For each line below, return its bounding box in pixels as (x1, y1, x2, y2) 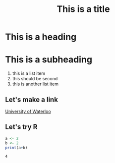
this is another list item (12, 81, 58, 87)
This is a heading (5, 31, 77, 43)
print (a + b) (5, 145, 28, 150)
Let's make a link (5, 95, 58, 104)
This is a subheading (5, 54, 93, 65)
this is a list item (12, 70, 46, 76)
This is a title (57, 3, 110, 15)
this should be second (12, 76, 58, 82)
